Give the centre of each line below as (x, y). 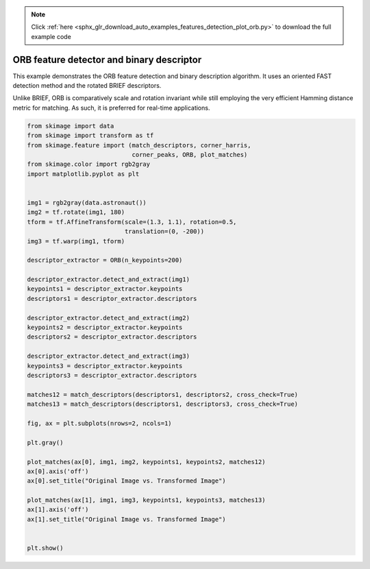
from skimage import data (71, 126)
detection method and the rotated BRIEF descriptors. (87, 86)
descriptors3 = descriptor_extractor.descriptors (112, 375)
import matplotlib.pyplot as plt (83, 174)
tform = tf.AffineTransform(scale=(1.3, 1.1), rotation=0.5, (132, 222)
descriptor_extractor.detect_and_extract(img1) (108, 280)
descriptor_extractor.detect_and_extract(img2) (108, 318)
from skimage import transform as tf (90, 136)
